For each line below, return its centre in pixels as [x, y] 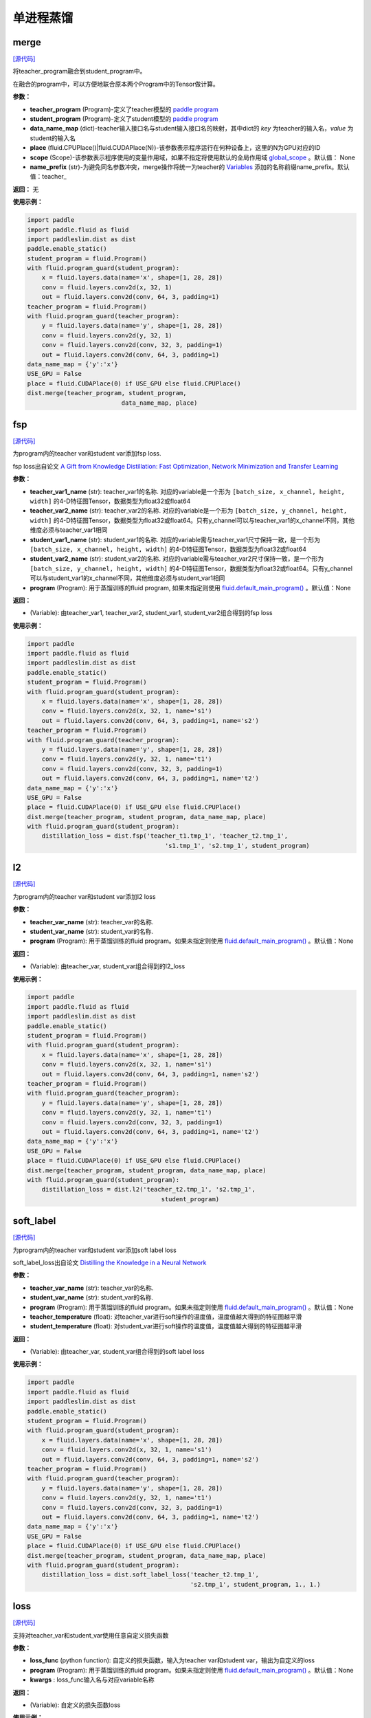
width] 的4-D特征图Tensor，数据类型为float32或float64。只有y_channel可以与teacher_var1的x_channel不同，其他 [192, 520]
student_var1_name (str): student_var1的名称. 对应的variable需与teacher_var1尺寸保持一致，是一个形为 [175, 539]
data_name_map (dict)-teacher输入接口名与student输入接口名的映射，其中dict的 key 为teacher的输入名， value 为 [192, 129]
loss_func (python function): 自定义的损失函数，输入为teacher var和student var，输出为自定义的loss [172, 1660]
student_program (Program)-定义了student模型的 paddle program [124, 119]
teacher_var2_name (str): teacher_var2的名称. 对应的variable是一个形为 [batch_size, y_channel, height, [189, 511]
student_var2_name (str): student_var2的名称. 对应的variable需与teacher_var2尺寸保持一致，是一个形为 [177, 559]
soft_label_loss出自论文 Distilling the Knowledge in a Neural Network [110, 1262]
